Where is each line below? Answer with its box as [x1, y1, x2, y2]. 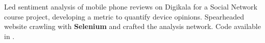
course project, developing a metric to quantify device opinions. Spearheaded [4, 11, 245, 21]
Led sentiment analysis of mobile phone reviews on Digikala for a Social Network [4, 1, 257, 11]
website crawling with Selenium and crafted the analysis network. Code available [4, 21, 261, 31]
